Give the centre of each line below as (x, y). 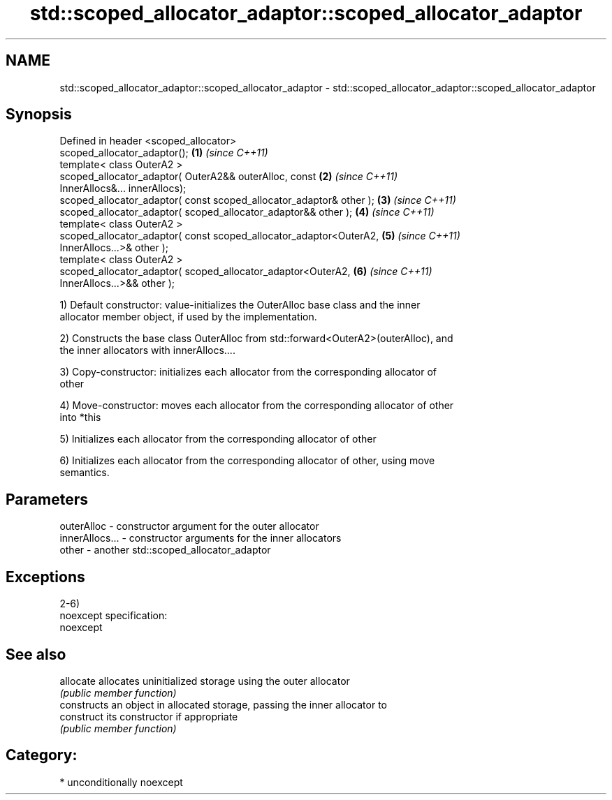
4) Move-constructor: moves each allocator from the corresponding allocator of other (257, 406)
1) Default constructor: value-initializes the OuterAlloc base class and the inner (240, 305)
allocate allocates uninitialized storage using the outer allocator (205, 681)
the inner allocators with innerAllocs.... (147, 350)
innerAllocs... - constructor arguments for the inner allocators (201, 538)
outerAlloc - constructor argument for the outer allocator (189, 526)
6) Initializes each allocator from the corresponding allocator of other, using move (247, 461)
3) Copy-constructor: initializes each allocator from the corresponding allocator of (248, 372)
